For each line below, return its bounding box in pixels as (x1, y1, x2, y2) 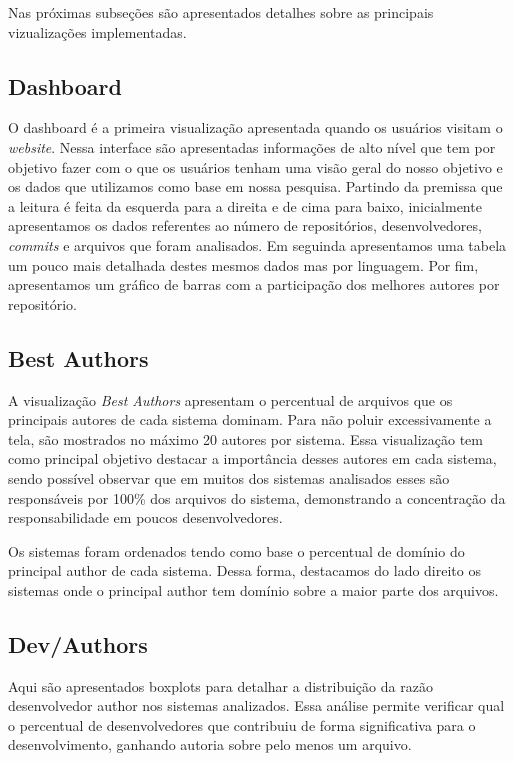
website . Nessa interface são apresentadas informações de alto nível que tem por (8, 136, 496, 157)
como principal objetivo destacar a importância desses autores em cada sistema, (8, 448, 497, 469)
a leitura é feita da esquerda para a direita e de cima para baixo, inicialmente (8, 195, 482, 216)
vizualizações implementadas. (8, 21, 187, 42)
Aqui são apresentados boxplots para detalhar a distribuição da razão (8, 675, 433, 696)
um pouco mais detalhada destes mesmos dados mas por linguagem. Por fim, (8, 254, 479, 275)
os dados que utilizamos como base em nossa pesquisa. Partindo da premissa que (8, 176, 503, 197)
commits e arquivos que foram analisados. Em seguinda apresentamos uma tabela (8, 234, 507, 255)
